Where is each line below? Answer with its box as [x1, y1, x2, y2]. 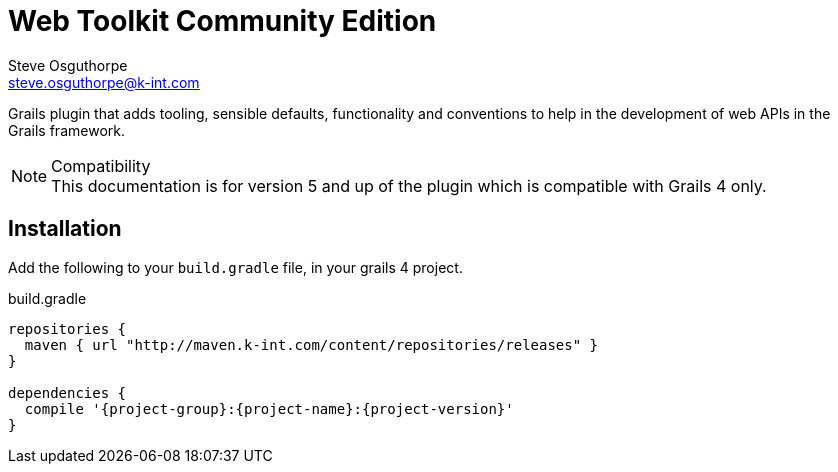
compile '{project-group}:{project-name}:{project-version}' [24, 400, 514, 417]
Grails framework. [8, 121, 125, 139]
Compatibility [51, 155, 151, 176]
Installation [8, 216, 122, 242]
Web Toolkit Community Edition [8, 4, 437, 38]
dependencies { [8, 384, 127, 401]
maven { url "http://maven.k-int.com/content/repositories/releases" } [24, 336, 599, 353]
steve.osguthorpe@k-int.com [8, 73, 200, 91]
